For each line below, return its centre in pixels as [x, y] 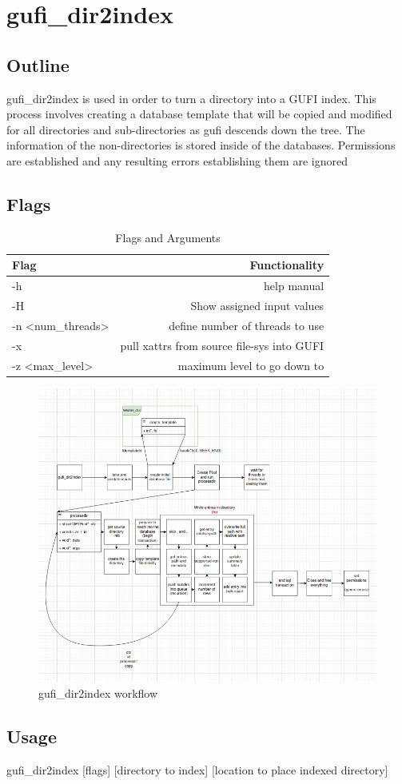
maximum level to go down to [251, 365]
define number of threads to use [247, 325]
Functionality [287, 265]
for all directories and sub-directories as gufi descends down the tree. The [186, 129]
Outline [38, 64]
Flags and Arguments [168, 237]
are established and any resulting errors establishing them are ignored [177, 160]
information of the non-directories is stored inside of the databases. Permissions [201, 145]
